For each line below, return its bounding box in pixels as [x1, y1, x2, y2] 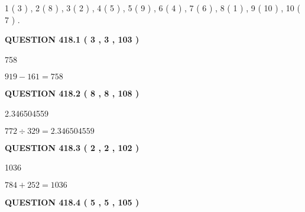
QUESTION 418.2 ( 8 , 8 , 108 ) [5, 87, 139, 99]
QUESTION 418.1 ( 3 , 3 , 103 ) [5, 33, 139, 46]
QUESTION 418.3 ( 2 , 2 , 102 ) [5, 141, 139, 153]
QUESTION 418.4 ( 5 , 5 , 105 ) [5, 195, 139, 208]
